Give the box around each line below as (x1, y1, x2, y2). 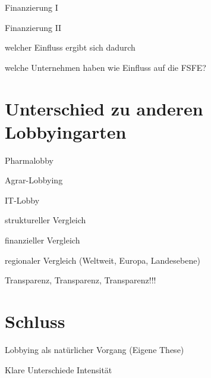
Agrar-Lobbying (5, 174, 63, 186)
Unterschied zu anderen (5, 96, 203, 120)
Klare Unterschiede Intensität (5, 363, 112, 376)
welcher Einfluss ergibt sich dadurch (5, 41, 136, 54)
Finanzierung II (5, 21, 62, 33)
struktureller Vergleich (5, 214, 86, 226)
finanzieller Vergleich (5, 234, 80, 246)
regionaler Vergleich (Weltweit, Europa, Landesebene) (5, 254, 200, 266)
